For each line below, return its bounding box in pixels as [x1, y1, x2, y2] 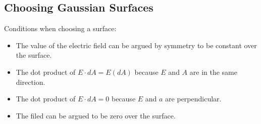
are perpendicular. [165, 93, 222, 104]
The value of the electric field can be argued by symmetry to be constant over [16, 40, 257, 50]
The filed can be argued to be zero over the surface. [16, 110, 176, 120]
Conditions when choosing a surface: [4, 23, 117, 34]
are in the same [189, 66, 237, 77]
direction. [16, 76, 45, 87]
